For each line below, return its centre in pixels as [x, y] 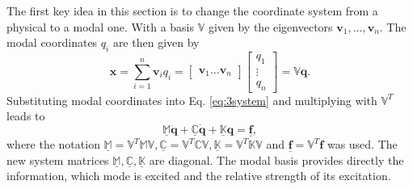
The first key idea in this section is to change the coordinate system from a [192, 10]
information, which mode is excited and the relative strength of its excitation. [199, 176]
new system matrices [58, 160]
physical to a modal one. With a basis [101, 26]
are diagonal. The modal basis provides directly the [276, 160]
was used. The [362, 144]
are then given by [156, 42]
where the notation [53, 144]
